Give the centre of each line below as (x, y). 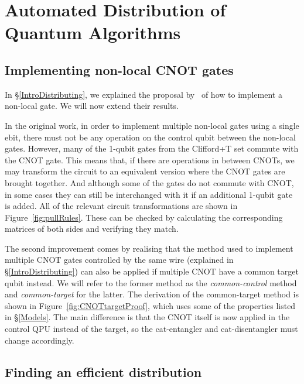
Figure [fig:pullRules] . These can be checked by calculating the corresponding (144, 217)
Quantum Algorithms (93, 32)
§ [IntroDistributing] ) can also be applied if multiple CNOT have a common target (152, 271)
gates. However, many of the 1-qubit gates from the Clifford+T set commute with (152, 148)
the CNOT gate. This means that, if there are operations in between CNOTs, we (150, 160)
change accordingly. (40, 340)
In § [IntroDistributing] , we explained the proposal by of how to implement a (144, 94)
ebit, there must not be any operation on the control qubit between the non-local (150, 137)
